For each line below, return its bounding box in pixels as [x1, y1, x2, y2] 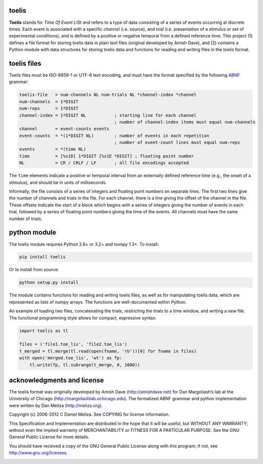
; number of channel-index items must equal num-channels [114, 119, 256, 125]
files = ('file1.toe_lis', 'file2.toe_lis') [19, 341, 128, 347]
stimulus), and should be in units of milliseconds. [9, 179, 107, 185]
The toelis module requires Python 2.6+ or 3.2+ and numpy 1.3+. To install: [9, 241, 159, 247]
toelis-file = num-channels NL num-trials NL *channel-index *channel [19, 92, 197, 97]
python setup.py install [19, 280, 79, 285]
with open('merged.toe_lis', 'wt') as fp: [19, 355, 122, 361]
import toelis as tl [19, 328, 68, 334]
